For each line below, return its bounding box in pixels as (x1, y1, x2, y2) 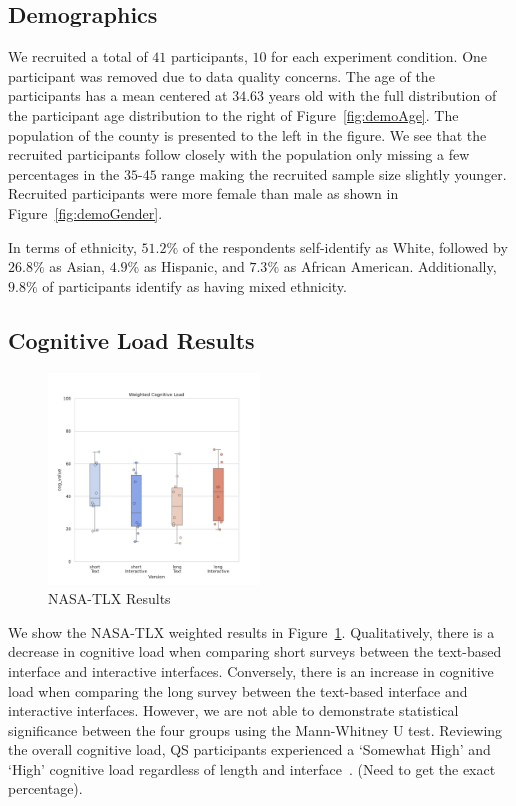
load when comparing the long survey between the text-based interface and (8, 680, 468, 701)
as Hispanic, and (143, 256, 245, 277)
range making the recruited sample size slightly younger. (161, 163, 507, 184)
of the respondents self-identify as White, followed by (182, 236, 508, 257)
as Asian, (49, 256, 106, 277)
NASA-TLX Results (48, 588, 171, 609)
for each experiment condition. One (271, 46, 488, 67)
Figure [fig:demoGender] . (8, 202, 163, 223)
